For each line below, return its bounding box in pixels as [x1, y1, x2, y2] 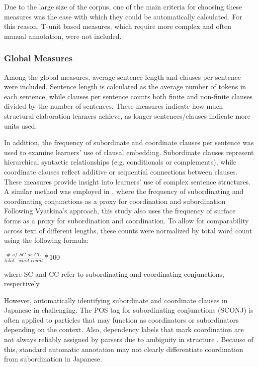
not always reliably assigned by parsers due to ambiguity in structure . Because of [4, 334, 254, 345]
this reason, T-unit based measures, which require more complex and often [4, 21, 232, 31]
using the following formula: [4, 235, 89, 245]
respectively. [4, 278, 41, 289]
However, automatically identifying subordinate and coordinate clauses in [4, 295, 228, 305]
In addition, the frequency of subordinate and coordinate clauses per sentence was [4, 137, 254, 148]
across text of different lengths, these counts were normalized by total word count [4, 225, 253, 235]
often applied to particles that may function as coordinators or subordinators [4, 314, 239, 325]
